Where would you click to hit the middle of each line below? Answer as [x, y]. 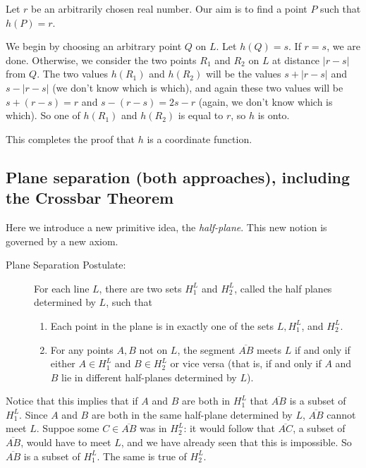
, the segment [206, 349]
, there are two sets [140, 288]
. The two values [72, 74]
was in [153, 428]
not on [153, 349]
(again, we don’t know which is [266, 101]
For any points [82, 349]
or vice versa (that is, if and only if [246, 363]
